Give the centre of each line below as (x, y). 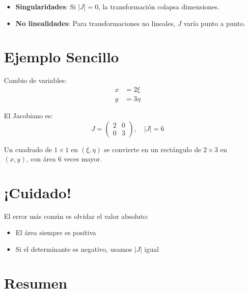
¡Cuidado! (38, 192)
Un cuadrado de (28, 149)
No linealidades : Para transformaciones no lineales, (95, 23)
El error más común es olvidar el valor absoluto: (76, 216)
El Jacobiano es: (28, 115)
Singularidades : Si (46, 6)
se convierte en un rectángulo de (152, 149)
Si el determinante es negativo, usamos (74, 249)
